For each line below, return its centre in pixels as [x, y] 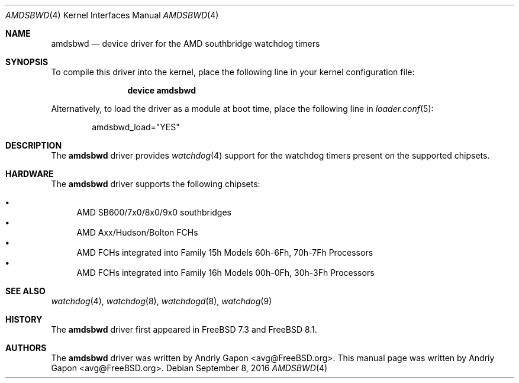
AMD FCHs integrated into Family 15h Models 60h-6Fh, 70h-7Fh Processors [225, 252]
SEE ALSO [25, 291]
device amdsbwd [162, 90]
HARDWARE [30, 174]
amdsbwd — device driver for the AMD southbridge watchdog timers [186, 44]
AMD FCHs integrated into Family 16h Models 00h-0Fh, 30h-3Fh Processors [225, 273]
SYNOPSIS [27, 62]
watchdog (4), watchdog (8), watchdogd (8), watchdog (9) [162, 301]
